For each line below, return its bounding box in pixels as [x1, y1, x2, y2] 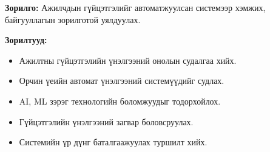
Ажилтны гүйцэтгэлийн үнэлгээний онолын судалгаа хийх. [19, 54, 237, 66]
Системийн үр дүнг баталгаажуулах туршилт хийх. [19, 136, 208, 148]
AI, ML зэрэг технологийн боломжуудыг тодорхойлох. [19, 94, 221, 107]
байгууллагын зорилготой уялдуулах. [5, 13, 141, 26]
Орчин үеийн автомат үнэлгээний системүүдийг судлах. [19, 74, 224, 87]
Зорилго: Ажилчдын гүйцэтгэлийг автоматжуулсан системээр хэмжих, [5, 1, 266, 13]
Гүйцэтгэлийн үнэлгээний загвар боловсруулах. [19, 115, 194, 128]
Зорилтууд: [5, 33, 47, 46]
